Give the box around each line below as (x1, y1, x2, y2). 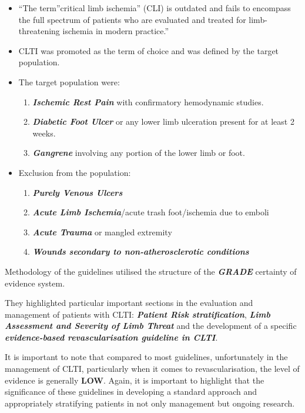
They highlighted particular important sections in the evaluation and (5, 297, 253, 309)
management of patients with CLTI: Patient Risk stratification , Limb (5, 308, 270, 320)
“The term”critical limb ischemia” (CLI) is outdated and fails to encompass (18, 2, 291, 14)
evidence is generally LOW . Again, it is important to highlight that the (5, 374, 264, 386)
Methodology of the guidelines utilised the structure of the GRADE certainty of (5, 265, 297, 277)
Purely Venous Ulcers (32, 186, 123, 198)
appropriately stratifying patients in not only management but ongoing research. (5, 397, 295, 409)
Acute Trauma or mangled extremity (32, 225, 172, 238)
